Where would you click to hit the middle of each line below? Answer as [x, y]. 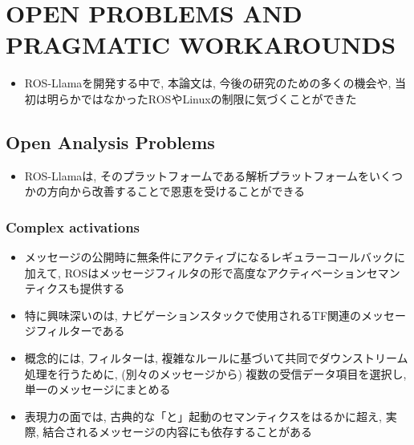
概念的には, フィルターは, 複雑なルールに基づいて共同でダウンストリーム [216, 358]
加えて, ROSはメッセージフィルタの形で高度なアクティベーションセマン [212, 272]
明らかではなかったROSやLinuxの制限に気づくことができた [202, 98]
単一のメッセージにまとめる [97, 389]
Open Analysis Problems [110, 142]
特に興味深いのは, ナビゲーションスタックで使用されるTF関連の [193, 315]
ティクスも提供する [75, 288]
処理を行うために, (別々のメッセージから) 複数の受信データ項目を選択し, [215, 373]
